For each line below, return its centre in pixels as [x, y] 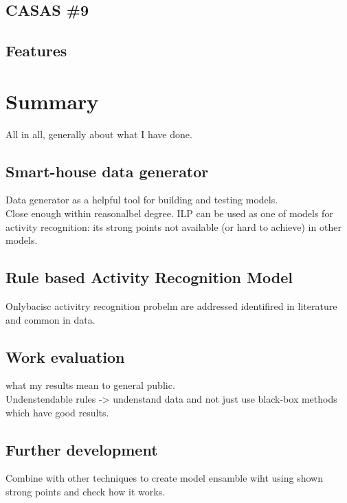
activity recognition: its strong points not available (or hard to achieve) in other [173, 226]
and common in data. [51, 319]
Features [36, 51]
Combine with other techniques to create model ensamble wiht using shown [164, 478]
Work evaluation [65, 356]
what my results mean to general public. [90, 385]
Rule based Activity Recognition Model [149, 277]
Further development [82, 449]
